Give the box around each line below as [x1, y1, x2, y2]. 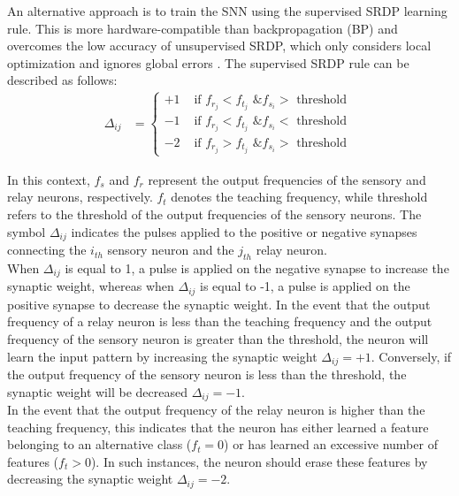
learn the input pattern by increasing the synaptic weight [7, 347, 317, 365]
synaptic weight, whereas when [7, 277, 174, 295]
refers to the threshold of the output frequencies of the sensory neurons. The [7, 205, 422, 224]
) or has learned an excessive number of [224, 435, 438, 454]
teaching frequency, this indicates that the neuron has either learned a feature [7, 417, 429, 436]
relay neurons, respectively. [7, 187, 153, 206]
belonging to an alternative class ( [7, 435, 192, 454]
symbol [7, 222, 46, 240]
